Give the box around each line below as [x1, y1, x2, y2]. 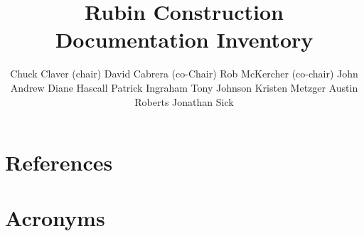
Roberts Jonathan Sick [134, 94, 234, 109]
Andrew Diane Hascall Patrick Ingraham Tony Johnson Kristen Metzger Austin [10, 80, 358, 95]
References [5, 148, 113, 177]
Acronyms [5, 203, 105, 232]
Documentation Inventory [55, 25, 314, 54]
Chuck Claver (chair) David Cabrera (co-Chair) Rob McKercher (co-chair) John [10, 66, 358, 81]
